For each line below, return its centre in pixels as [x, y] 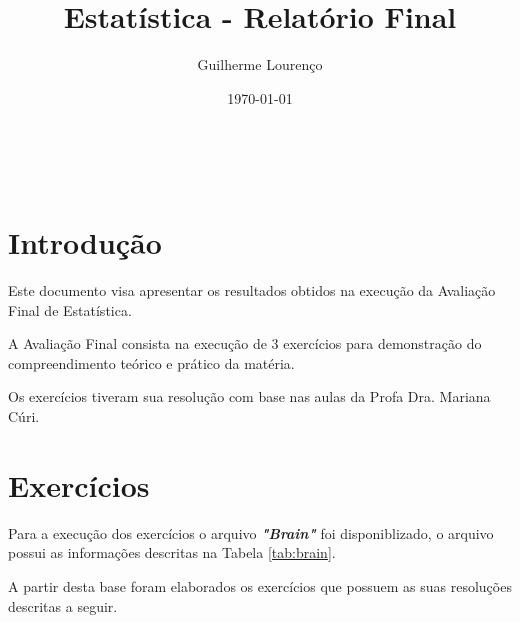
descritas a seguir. [63, 605]
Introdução [85, 242]
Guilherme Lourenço [260, 64]
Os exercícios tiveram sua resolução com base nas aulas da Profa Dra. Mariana [249, 396]
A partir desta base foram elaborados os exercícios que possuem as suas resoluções [260, 585]
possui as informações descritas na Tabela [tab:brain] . [172, 552]
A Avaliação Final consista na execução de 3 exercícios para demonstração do [245, 343]
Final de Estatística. [70, 309]
